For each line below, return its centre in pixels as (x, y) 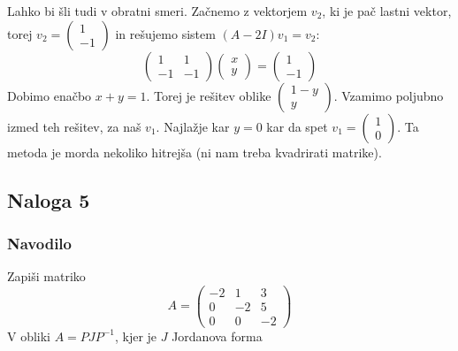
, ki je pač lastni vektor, (387, 11)
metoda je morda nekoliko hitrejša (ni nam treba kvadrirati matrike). (195, 152)
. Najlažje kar (193, 126)
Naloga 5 (49, 199)
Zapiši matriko (46, 276)
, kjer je (136, 336)
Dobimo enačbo (50, 95)
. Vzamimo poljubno (389, 95)
